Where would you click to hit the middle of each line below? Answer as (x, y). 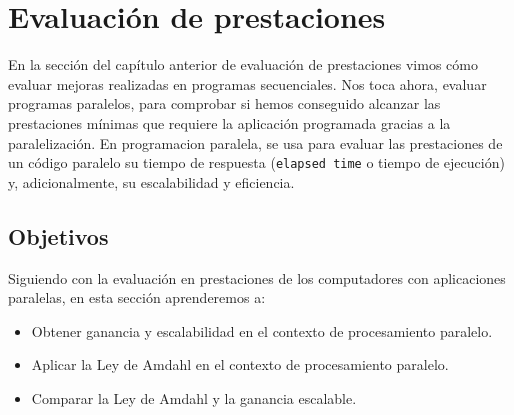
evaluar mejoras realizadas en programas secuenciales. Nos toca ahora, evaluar (247, 83)
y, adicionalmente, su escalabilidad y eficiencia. (151, 181)
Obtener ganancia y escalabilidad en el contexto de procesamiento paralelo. (262, 330)
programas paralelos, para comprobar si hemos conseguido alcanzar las (224, 103)
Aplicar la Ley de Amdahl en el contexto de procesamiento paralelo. (240, 364)
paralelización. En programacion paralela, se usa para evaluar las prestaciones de (255, 142)
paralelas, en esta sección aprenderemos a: (137, 297)
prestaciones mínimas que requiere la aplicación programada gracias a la (229, 122)
